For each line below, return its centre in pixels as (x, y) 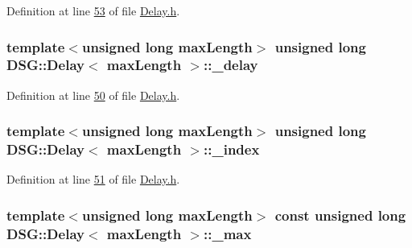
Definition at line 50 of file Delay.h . (93, 95)
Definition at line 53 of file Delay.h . (93, 10)
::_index (232, 149)
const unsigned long (340, 215)
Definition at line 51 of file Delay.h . (93, 179)
